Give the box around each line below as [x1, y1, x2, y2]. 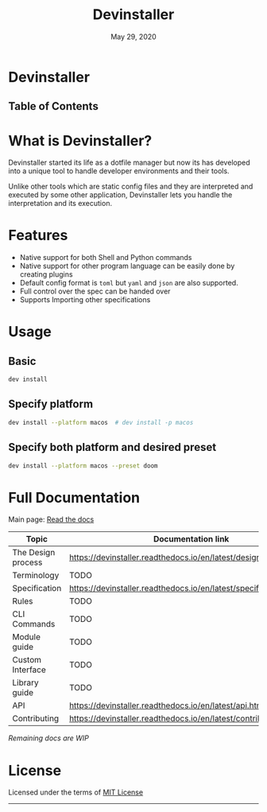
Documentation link [153, 534, 230, 545]
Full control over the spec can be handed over [19, 286, 171, 296]
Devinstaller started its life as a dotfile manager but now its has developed [8, 157, 250, 168]
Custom [12, 655, 42, 666]
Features [8, 227, 68, 244]
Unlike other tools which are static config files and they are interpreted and [8, 181, 253, 192]
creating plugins [19, 270, 73, 279]
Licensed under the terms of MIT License [8, 787, 144, 797]
